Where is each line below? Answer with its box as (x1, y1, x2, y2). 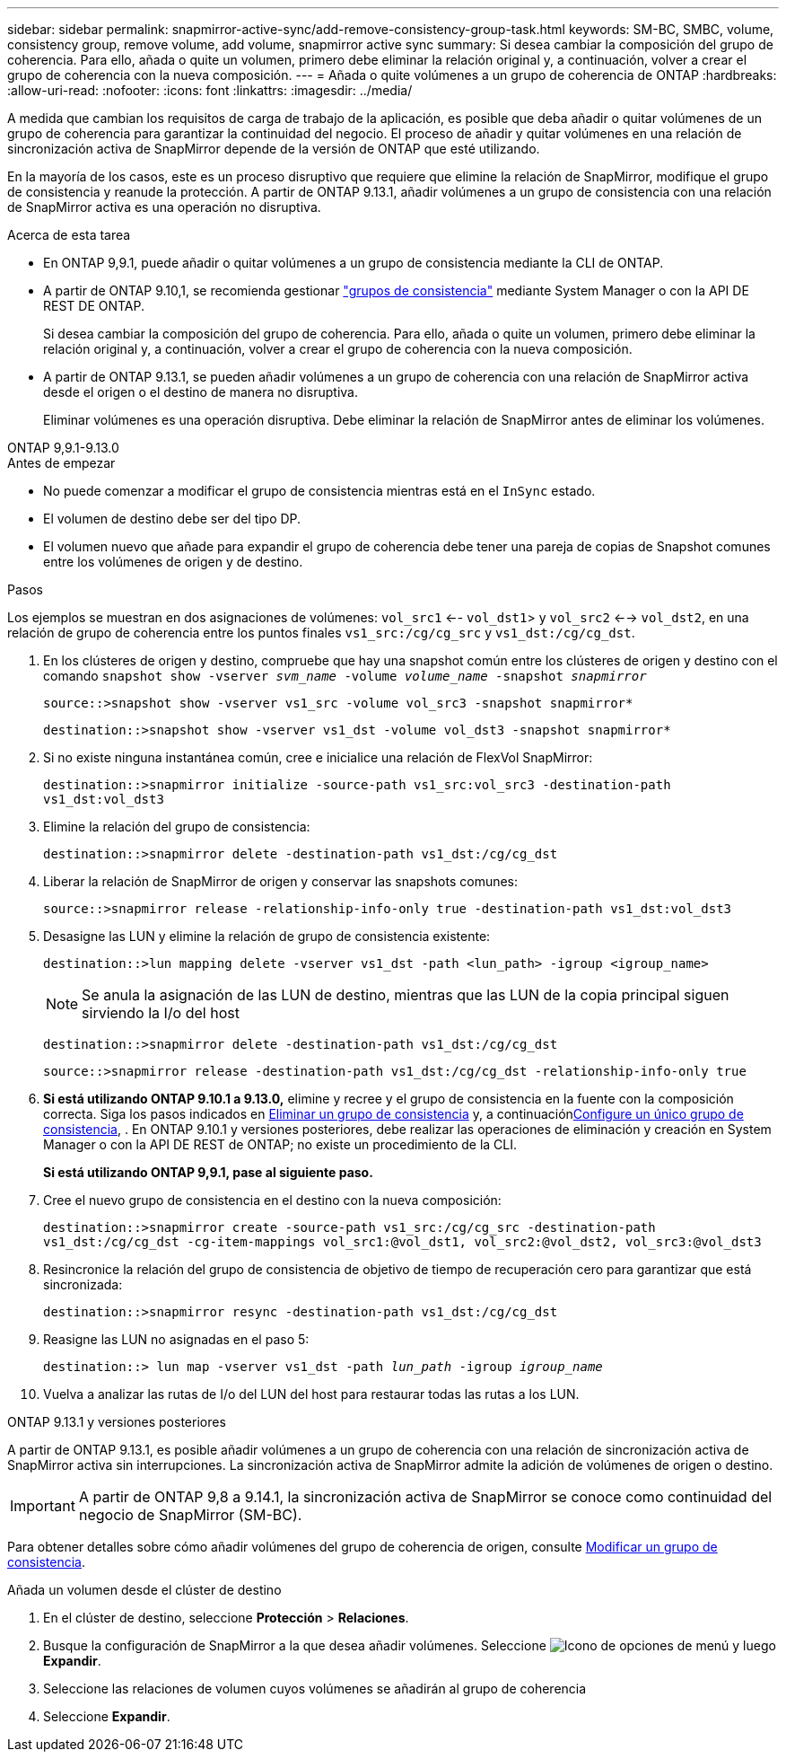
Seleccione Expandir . (43, 1709, 170, 1724)
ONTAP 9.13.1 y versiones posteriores (7, 1414, 226, 1429)
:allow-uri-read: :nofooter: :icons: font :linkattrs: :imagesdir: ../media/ (7, 83, 413, 98)
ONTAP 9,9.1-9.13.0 (7, 440, 119, 455)
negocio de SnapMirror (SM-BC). (78, 1506, 302, 1524)
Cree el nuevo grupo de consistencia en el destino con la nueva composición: (43, 1192, 502, 1208)
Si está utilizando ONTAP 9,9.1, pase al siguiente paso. (43, 1165, 373, 1180)
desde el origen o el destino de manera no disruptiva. (43, 384, 358, 400)
